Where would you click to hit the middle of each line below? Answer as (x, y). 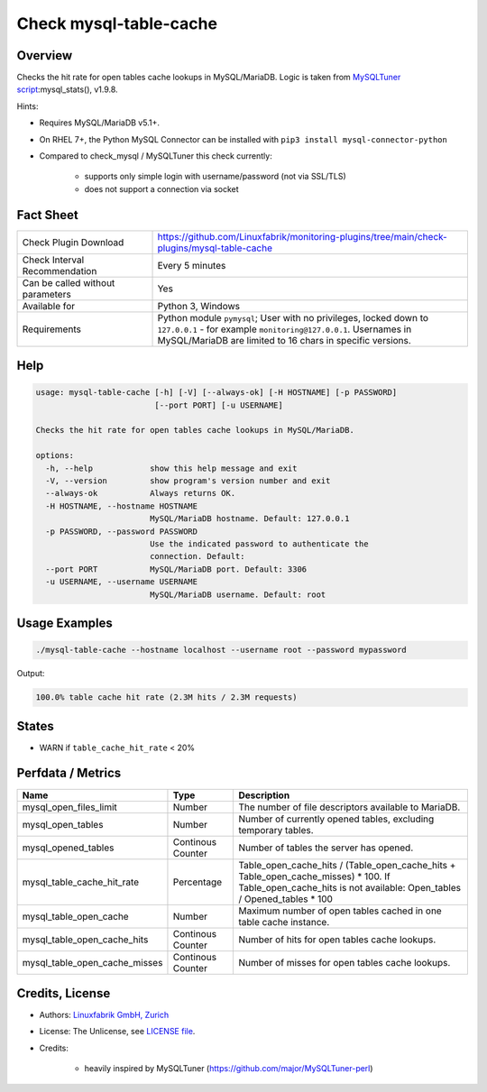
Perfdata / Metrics (69, 773)
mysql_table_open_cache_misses (92, 962)
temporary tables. (276, 830)
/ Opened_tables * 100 (286, 899)
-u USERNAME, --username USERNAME (122, 582)
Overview (45, 55)
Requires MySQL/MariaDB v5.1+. (99, 123)
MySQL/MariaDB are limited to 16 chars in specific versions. (285, 340)
